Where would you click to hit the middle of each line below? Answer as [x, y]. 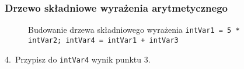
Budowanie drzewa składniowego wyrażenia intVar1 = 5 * [134, 30]
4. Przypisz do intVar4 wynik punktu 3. [78, 59]
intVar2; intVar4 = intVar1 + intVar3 [103, 40]
